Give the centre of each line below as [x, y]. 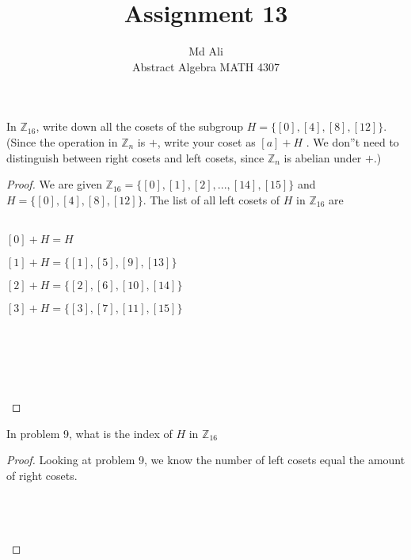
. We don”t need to [352, 141]
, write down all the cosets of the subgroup [140, 126]
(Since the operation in [62, 141]
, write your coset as [206, 141]
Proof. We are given [54, 184]
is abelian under [323, 157]
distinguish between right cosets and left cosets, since [135, 157]
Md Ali [206, 51]
